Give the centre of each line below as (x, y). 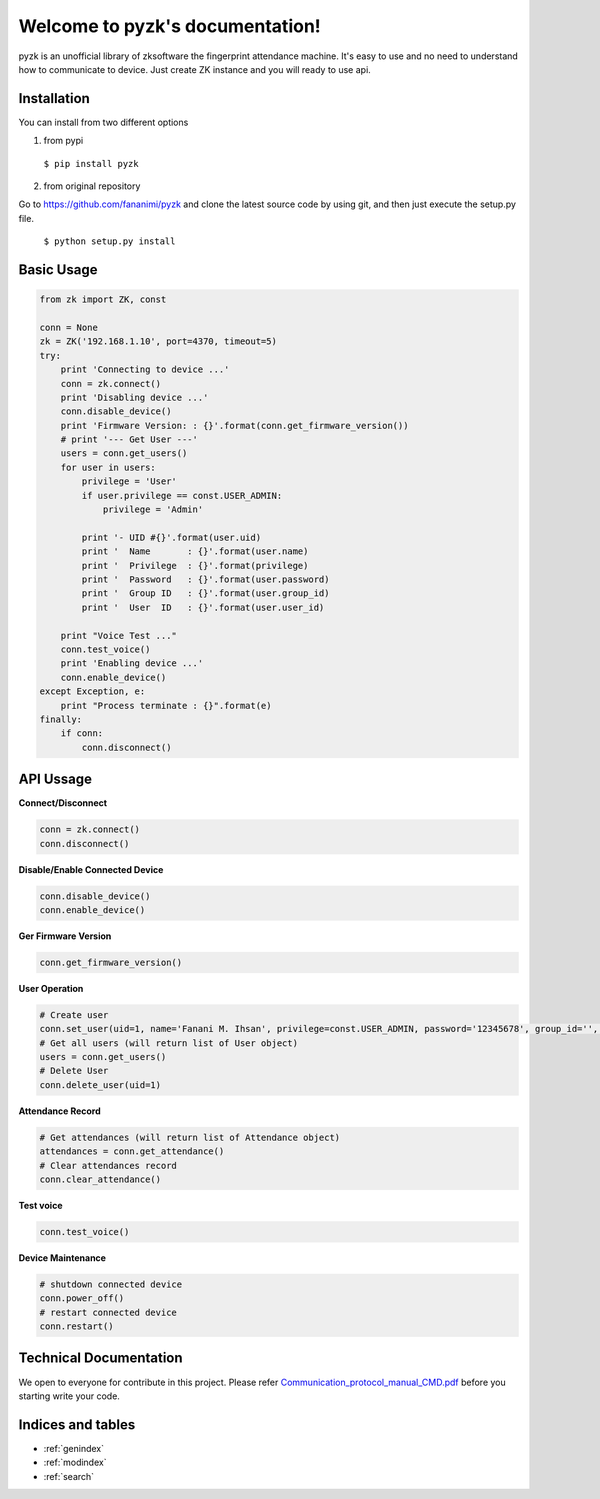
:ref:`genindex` (74, 1448)
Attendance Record (60, 1111)
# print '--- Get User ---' (129, 439)
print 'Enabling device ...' (132, 663)
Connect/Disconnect (63, 803)
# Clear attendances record (108, 1165)
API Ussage (55, 779)
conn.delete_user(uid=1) (100, 1084)
